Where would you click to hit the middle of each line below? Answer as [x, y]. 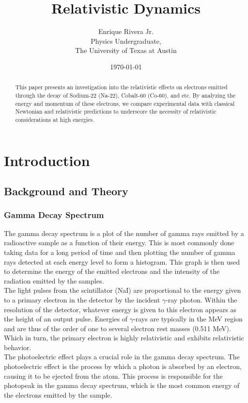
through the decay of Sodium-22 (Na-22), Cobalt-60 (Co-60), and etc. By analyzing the [125, 95]
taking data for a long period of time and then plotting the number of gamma [120, 252]
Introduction [47, 160]
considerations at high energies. [55, 119]
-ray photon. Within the [201, 299]
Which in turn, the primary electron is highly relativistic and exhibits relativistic [124, 338]
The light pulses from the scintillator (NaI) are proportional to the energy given [123, 290]
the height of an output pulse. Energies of [66, 319]
